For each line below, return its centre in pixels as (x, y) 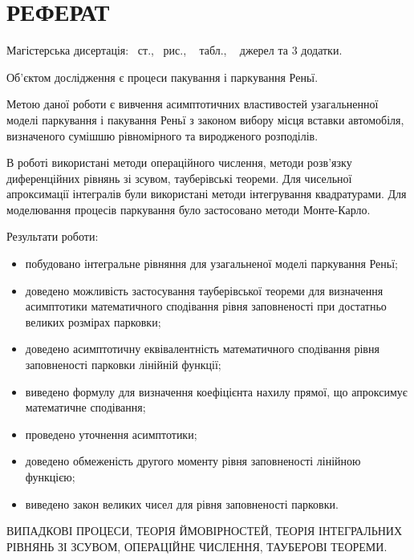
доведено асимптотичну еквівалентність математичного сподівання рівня (202, 349)
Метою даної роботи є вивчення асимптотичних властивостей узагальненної (193, 104)
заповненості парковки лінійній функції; (123, 365)
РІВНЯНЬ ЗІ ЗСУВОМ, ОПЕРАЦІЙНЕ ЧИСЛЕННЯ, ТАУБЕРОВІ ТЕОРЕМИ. (197, 546)
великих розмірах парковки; (93, 321)
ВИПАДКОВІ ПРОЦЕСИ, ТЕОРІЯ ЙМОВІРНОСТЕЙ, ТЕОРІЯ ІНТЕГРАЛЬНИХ (205, 531)
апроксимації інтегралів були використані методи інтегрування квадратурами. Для (207, 194)
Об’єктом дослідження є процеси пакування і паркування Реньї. (162, 77)
